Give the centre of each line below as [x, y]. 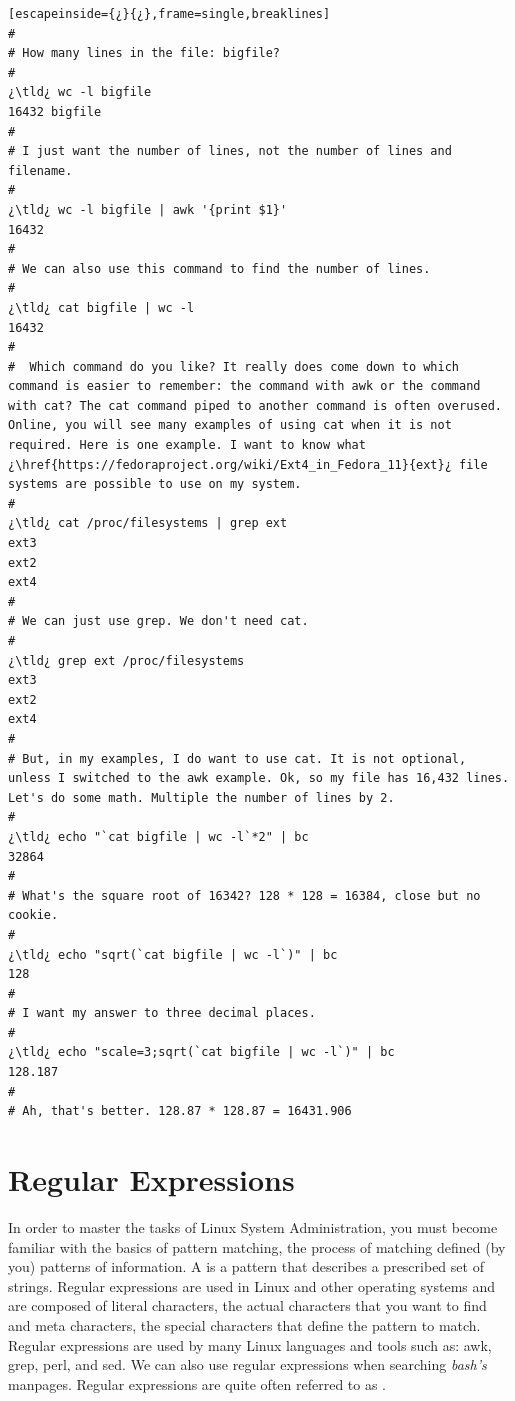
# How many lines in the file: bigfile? [144, 53]
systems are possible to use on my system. [155, 484]
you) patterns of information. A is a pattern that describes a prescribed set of [246, 1266]
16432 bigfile [55, 111]
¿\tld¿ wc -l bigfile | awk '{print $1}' [148, 209]
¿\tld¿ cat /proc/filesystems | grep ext [148, 523]
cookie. [33, 915]
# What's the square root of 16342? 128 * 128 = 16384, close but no [244, 895]
